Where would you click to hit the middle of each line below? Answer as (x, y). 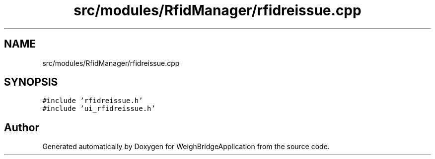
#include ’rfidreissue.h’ (93, 101)
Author (22, 127)
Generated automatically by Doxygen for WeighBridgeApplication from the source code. (186, 147)
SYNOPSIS (31, 82)
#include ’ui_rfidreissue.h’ (99, 109)
